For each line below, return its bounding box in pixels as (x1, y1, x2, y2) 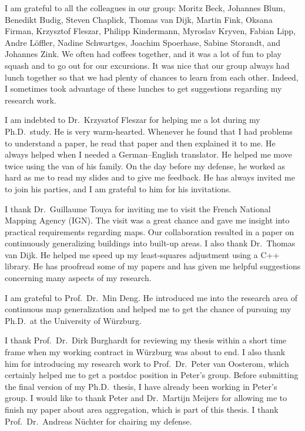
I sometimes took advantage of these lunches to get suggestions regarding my (5, 82, 282, 95)
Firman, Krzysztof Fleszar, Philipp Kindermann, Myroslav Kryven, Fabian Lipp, (5, 25, 296, 37)
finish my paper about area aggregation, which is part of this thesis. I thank (5, 403, 279, 415)
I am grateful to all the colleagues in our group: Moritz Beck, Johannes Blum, (5, 2, 286, 14)
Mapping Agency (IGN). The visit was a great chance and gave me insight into (5, 214, 290, 226)
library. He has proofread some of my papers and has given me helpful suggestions (5, 260, 301, 272)
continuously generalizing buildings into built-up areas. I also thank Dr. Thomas (5, 237, 296, 249)
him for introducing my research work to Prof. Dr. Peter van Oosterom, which (5, 357, 289, 369)
